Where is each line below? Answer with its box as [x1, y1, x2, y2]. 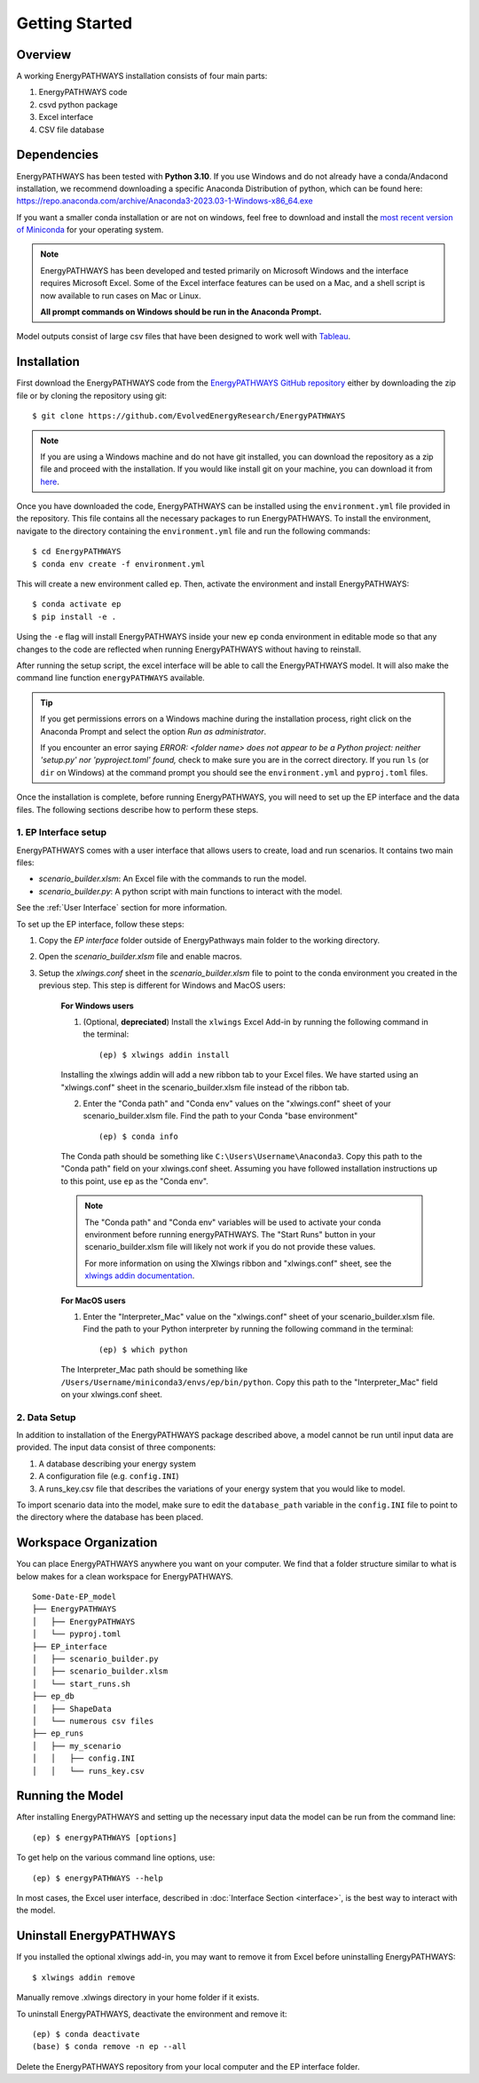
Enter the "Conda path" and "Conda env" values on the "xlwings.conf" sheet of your [82, 1098, 392, 1109]
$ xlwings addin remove [32, 1972, 136, 1983]
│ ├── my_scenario [32, 1741, 122, 1751]
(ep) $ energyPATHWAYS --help [32, 1872, 164, 1883]
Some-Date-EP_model [32, 1592, 117, 1602]
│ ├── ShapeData [32, 1704, 113, 1713]
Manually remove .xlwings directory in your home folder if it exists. [16, 1992, 260, 2003]
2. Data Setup [16, 1411, 76, 1423]
